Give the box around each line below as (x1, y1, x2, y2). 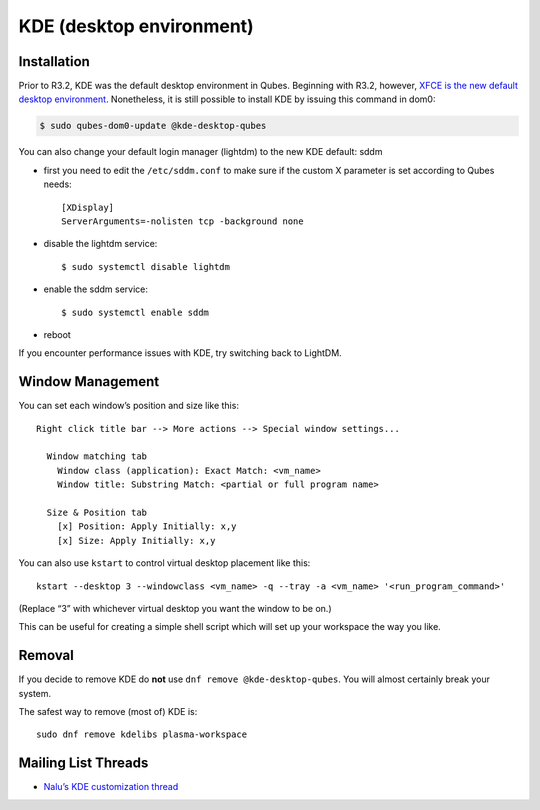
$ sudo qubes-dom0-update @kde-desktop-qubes (39, 120, 267, 132)
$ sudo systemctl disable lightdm (61, 261, 230, 272)
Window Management (18, 373, 160, 390)
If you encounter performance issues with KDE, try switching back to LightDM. (18, 347, 342, 359)
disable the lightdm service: (43, 238, 158, 250)
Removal (18, 647, 74, 664)
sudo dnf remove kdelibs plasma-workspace (36, 729, 248, 740)
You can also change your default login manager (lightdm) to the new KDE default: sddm (18, 146, 383, 158)
